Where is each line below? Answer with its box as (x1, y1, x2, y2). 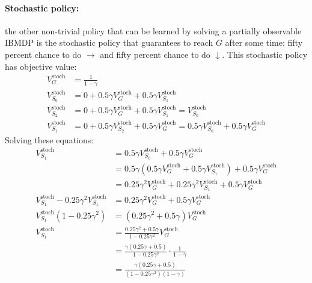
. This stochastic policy (222, 48, 308, 60)
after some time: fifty (225, 36, 303, 49)
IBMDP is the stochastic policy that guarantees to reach (5, 36, 213, 49)
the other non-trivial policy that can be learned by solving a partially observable (5, 24, 302, 37)
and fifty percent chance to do (100, 48, 210, 60)
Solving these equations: (5, 133, 94, 146)
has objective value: (5, 60, 77, 72)
